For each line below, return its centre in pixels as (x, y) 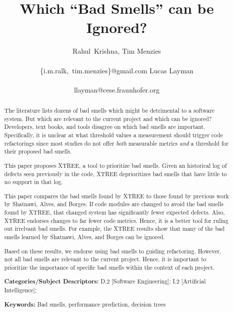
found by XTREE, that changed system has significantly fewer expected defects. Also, (115, 212)
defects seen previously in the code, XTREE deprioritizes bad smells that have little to (116, 173)
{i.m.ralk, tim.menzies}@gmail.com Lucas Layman (117, 70)
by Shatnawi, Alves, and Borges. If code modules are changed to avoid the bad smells (114, 204)
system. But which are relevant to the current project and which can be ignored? (108, 118)
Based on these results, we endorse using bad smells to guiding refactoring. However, (113, 251)
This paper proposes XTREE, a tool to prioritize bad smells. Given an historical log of (116, 165)
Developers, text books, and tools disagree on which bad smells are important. (105, 127)
